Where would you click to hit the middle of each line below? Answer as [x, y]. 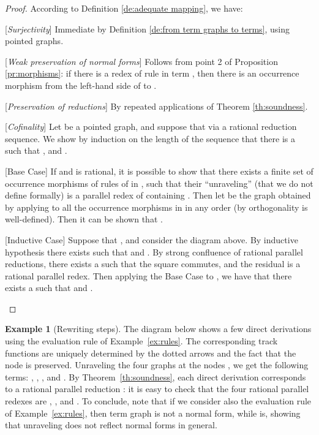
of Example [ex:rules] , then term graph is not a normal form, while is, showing [153, 413]
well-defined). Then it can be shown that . [84, 219]
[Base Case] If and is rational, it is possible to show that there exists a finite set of [159, 171]
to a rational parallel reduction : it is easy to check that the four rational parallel [157, 389]
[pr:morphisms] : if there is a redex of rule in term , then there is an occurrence [152, 73]
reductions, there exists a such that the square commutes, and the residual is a [153, 264]
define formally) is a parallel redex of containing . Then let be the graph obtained [158, 195]
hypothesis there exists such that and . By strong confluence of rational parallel [154, 252]
